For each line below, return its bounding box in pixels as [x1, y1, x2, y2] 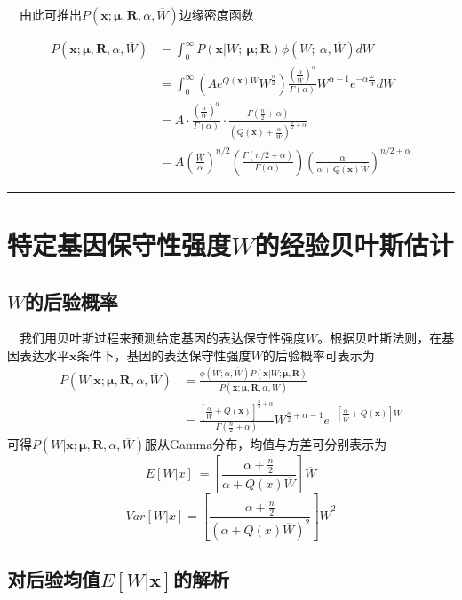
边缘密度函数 [179, 5, 254, 23]
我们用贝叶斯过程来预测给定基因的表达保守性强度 [20, 328, 306, 347]
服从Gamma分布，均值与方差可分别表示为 [144, 435, 387, 454]
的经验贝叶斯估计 [254, 225, 454, 262]
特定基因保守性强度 [7, 225, 232, 262]
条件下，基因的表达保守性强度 [76, 345, 251, 364]
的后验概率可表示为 [262, 345, 375, 364]
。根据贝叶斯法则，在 [317, 328, 442, 347]
